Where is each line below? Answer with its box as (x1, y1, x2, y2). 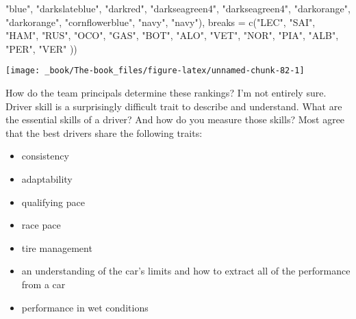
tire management (21, 240, 92, 255)
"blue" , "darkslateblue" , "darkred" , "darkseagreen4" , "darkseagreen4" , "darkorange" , (5, 1, 351, 15)
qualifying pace (21, 194, 85, 209)
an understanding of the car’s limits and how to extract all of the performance (21, 264, 351, 278)
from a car (21, 277, 66, 291)
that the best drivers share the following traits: (5, 125, 203, 140)
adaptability (21, 172, 73, 186)
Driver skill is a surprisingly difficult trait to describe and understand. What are (5, 99, 342, 113)
